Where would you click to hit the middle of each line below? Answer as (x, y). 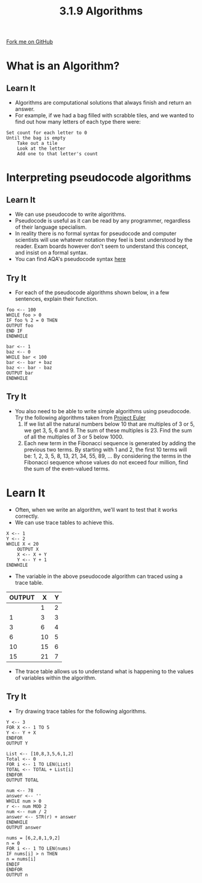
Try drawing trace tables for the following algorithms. (81, 711)
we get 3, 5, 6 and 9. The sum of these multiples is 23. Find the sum (108, 430)
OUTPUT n (17, 875)
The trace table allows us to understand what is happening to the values (104, 671)
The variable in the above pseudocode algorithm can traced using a (99, 576)
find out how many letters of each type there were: (78, 122)
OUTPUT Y (17, 743)
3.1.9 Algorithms (101, 11)
